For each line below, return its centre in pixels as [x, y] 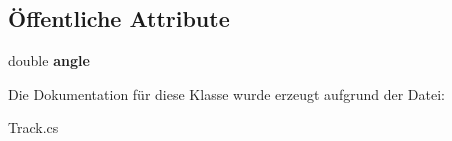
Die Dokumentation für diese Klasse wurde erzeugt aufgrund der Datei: [226, 93]
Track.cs [33, 127]
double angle [49, 60]
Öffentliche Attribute [119, 18]
